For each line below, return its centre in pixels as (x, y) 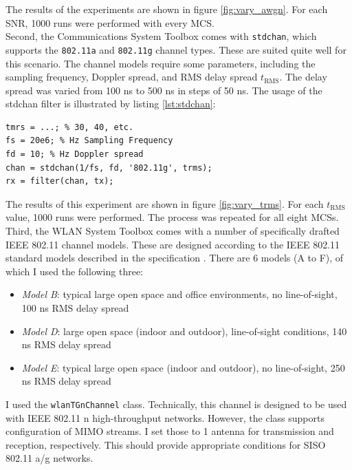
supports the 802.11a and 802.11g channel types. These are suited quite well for (176, 49)
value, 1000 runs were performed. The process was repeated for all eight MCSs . (172, 217)
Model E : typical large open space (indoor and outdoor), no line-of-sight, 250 (183, 367)
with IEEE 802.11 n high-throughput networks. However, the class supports (165, 417)
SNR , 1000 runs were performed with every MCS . (110, 22)
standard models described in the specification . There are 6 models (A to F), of (175, 258)
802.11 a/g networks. (49, 458)
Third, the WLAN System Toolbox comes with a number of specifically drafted (173, 231)
